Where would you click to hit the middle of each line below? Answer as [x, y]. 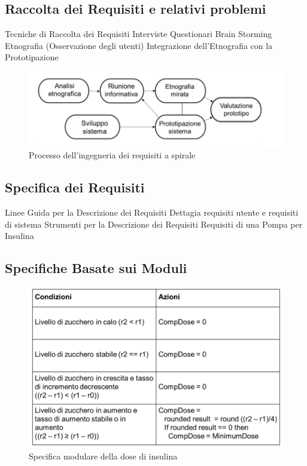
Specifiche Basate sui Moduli [96, 268]
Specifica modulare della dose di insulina [103, 456]
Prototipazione [32, 57]
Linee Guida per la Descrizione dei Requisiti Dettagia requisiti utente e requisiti [152, 212]
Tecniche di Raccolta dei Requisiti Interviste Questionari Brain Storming [139, 34]
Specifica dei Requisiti [75, 187]
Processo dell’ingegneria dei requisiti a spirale [112, 155]
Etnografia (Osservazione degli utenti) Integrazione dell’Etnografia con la [139, 45]
